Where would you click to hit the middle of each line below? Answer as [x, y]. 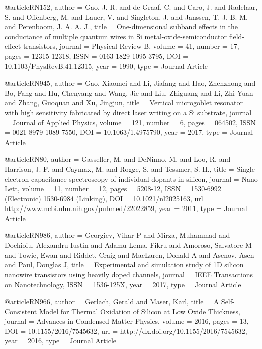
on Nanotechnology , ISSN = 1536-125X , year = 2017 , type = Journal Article [123, 284]
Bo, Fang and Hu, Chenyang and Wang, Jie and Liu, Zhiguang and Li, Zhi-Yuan [129, 92]
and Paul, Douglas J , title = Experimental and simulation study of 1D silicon [124, 265]
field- [237, 36]
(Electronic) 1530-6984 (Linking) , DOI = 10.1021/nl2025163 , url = [108, 198]
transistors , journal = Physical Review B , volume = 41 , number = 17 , [131, 46]
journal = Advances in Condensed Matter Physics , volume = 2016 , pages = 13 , [127, 321]
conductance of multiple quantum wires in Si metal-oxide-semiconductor [116, 36]
